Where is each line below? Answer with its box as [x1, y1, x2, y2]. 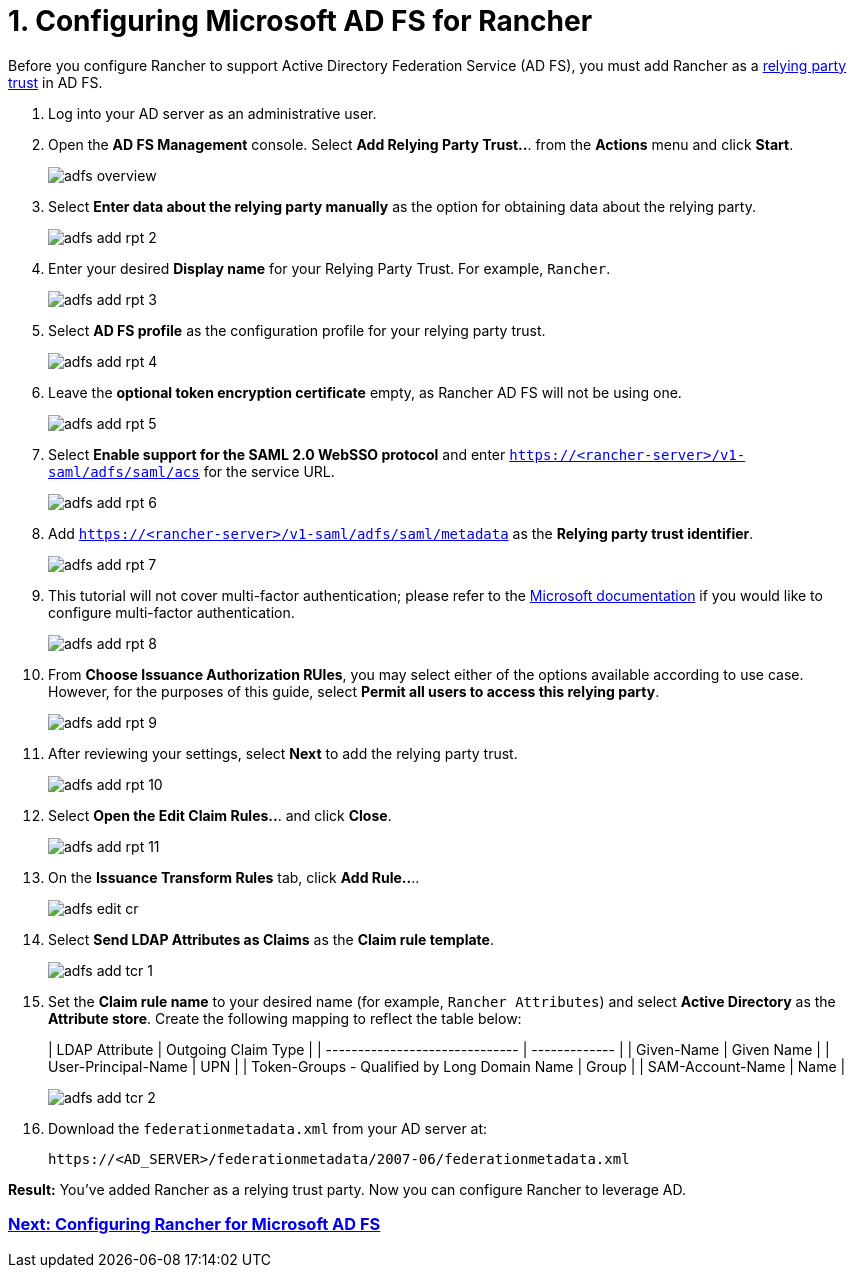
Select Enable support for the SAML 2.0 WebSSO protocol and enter [48, 445, 506, 463]
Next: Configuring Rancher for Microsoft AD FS [8, 1214, 381, 1235]
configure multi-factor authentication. [48, 603, 295, 621]
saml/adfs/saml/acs [48, 463, 200, 480]
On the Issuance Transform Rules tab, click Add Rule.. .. [48, 868, 420, 886]
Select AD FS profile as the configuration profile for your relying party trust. [48, 321, 546, 339]
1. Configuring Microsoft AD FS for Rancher [8, 4, 593, 38]
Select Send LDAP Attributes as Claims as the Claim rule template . [48, 930, 494, 948]
